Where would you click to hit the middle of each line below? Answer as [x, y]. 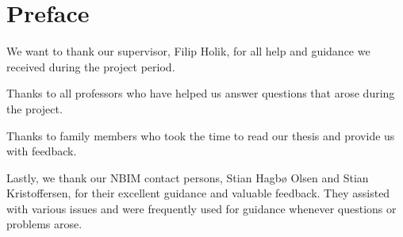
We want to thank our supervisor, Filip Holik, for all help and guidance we [188, 51]
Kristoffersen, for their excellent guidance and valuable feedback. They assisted [198, 193]
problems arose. [44, 224]
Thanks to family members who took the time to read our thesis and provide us [201, 135]
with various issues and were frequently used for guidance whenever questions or [201, 208]
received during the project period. [91, 66]
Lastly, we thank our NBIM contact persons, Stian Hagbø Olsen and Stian [188, 177]
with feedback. [42, 151]
